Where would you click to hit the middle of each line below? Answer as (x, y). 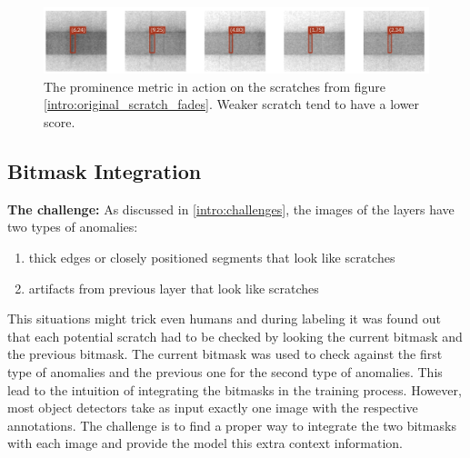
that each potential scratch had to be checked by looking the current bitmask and (235, 336)
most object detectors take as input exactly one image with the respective (213, 408)
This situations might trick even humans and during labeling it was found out (224, 319)
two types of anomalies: (73, 227)
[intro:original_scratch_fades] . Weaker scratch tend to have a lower (232, 104)
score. (60, 122)
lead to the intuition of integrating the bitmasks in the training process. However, (235, 389)
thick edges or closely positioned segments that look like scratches (212, 258)
